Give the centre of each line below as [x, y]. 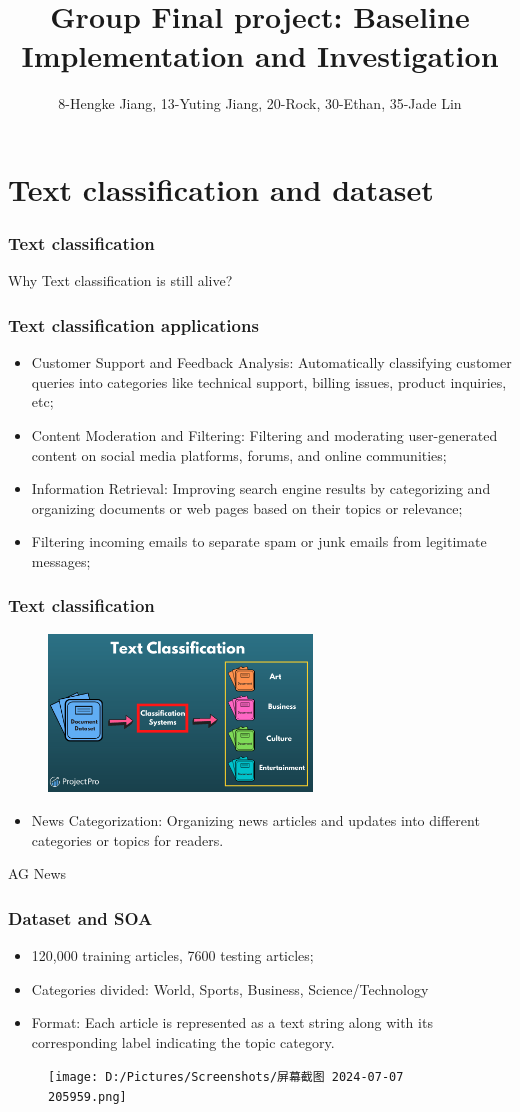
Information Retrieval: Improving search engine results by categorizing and [261, 488]
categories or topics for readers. [127, 839]
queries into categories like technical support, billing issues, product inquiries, [269, 381]
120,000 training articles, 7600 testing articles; [172, 955]
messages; [61, 560]
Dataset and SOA [80, 917]
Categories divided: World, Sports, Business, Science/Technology [230, 988]
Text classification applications [133, 324]
